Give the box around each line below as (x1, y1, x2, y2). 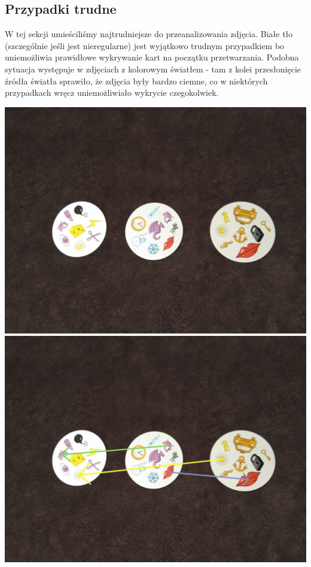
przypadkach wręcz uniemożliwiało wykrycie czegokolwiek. (5, 86, 219, 99)
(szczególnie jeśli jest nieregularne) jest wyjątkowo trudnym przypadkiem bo (5, 39, 285, 51)
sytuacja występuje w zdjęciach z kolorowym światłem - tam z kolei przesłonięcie (5, 62, 301, 75)
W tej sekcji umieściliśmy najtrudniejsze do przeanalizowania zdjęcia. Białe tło (5, 28, 293, 40)
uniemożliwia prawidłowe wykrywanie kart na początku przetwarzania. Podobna (5, 51, 299, 63)
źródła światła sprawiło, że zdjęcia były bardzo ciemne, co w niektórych (5, 74, 268, 87)
